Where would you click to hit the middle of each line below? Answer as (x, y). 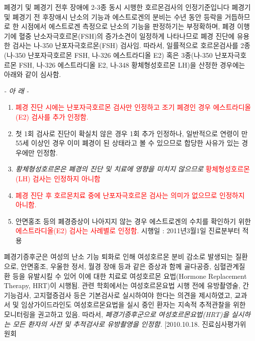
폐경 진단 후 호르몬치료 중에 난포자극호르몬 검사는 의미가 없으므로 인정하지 (130, 195)
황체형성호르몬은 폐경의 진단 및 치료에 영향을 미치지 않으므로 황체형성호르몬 (133, 169)
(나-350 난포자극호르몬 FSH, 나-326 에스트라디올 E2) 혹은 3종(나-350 (108, 55)
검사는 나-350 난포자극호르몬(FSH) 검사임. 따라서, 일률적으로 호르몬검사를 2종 (131, 45)
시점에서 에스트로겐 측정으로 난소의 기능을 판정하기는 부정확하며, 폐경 (128, 26)
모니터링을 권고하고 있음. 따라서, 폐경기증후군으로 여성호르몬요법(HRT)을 (116, 314)
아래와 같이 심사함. (33, 74)
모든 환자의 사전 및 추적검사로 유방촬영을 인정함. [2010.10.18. (106, 324)
